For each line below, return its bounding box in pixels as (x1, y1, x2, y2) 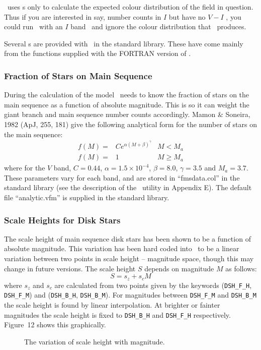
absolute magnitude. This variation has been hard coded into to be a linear (4, 243, 239, 254)
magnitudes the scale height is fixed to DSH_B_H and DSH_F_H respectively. (4, 309, 231, 320)
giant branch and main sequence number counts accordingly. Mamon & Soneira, (4, 109, 250, 120)
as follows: (225, 263, 257, 273)
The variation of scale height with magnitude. (24, 336, 165, 346)
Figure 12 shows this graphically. (4, 319, 106, 330)
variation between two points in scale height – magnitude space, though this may (4, 253, 254, 264)
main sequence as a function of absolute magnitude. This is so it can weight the (4, 99, 249, 109)
